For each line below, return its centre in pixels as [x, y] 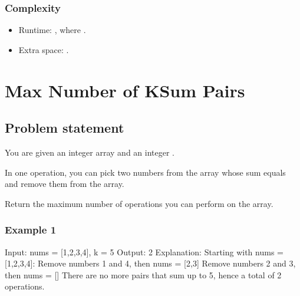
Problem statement [65, 128]
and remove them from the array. [65, 184]
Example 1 [31, 230]
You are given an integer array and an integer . [90, 152]
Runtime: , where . [52, 30]
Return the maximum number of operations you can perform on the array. [139, 203]
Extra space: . [44, 49]
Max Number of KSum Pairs [125, 90]
